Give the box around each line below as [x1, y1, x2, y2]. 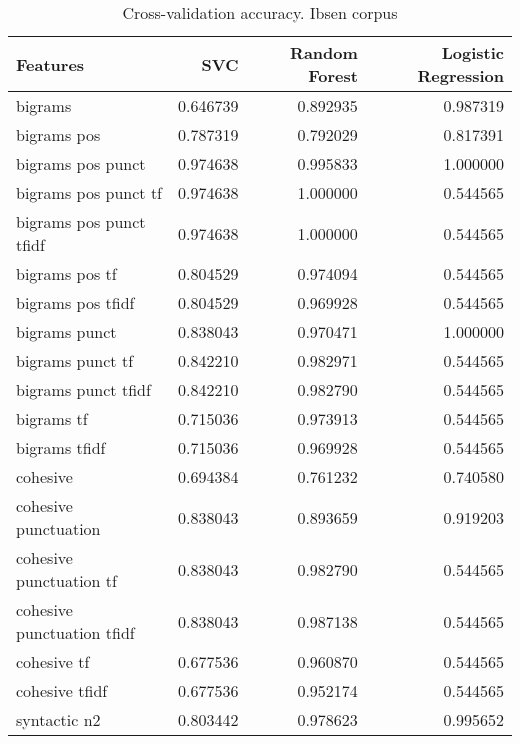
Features [16, 52, 85, 76]
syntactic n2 [16, 708, 101, 731]
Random [290, 41, 358, 64]
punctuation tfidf [16, 621, 135, 644]
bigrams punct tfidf [16, 378, 151, 401]
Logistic [441, 41, 504, 64]
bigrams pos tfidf [16, 291, 135, 314]
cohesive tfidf [16, 679, 108, 702]
